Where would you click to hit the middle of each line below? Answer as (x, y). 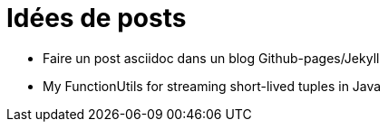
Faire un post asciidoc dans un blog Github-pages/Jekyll (211, 58)
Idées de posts (97, 18)
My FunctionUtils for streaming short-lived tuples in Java (212, 86)
